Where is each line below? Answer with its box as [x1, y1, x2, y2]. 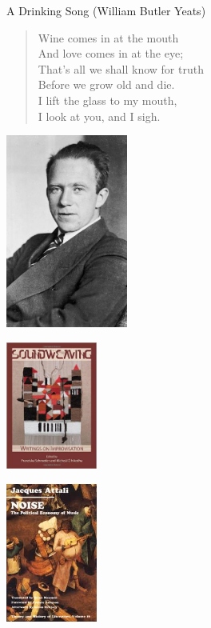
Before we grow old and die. [38, 76, 175, 93]
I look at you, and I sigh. [38, 107, 161, 124]
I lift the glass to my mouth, [38, 91, 177, 108]
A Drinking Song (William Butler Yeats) [6, 2, 206, 18]
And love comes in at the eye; [38, 45, 184, 62]
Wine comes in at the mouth [38, 29, 179, 46]
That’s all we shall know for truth [38, 60, 204, 77]
